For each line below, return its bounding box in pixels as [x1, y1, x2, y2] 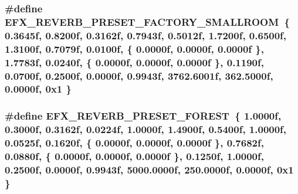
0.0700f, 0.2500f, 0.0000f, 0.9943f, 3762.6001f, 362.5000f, [5, 68, 273, 83]
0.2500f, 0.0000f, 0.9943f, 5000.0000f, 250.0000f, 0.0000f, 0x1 [5, 162, 294, 176]
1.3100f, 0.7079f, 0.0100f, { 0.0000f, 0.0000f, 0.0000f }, [5, 41, 264, 56]
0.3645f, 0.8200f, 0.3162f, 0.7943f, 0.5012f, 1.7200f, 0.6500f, [5, 28, 287, 42]
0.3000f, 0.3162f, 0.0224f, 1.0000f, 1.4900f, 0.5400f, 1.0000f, [5, 122, 287, 137]
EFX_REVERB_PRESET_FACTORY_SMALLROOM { [5, 14, 290, 29]
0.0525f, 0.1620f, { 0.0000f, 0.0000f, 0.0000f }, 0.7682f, [5, 135, 264, 150]
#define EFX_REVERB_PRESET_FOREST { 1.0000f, [5, 108, 282, 123]
